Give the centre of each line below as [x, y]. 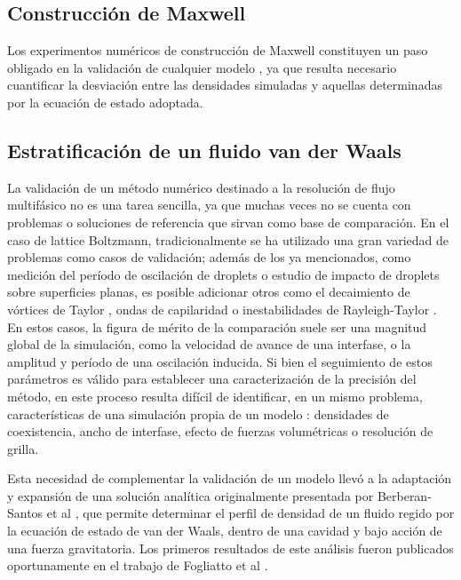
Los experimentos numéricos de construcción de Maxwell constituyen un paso [218, 50]
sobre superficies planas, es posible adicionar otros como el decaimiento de [209, 292]
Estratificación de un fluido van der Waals [204, 150]
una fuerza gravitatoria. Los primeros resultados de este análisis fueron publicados [230, 548]
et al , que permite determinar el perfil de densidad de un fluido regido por [250, 513]
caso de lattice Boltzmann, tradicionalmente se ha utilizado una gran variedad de [228, 239]
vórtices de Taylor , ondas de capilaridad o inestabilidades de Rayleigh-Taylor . [222, 309]
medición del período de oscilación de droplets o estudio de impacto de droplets [223, 274]
